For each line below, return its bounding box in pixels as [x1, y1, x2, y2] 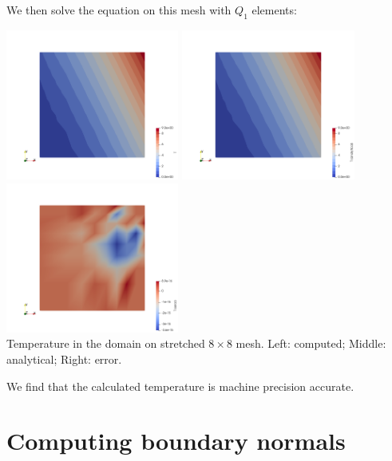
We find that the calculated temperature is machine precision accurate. [6, 377, 354, 394]
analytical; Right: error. [6, 351, 122, 368]
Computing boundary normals [6, 424, 346, 457]
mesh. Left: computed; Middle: [236, 335, 386, 352]
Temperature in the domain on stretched [6, 335, 205, 352]
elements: [251, 2, 297, 18]
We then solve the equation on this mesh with [6, 2, 232, 18]
